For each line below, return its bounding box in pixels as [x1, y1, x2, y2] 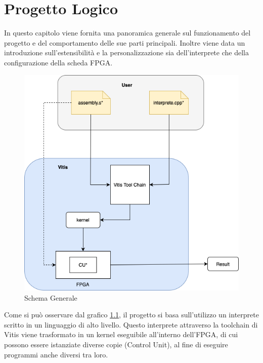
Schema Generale [24, 292, 77, 303]
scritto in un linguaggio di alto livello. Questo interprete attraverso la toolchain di [4, 319, 258, 330]
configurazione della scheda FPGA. [4, 57, 113, 67]
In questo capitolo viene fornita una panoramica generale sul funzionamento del [4, 27, 251, 38]
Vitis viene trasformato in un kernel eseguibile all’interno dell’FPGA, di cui [4, 329, 238, 340]
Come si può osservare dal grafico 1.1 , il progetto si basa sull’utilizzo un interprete [4, 309, 259, 320]
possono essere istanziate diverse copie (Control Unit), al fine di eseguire [4, 339, 228, 349]
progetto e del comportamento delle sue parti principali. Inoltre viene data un [4, 37, 245, 48]
